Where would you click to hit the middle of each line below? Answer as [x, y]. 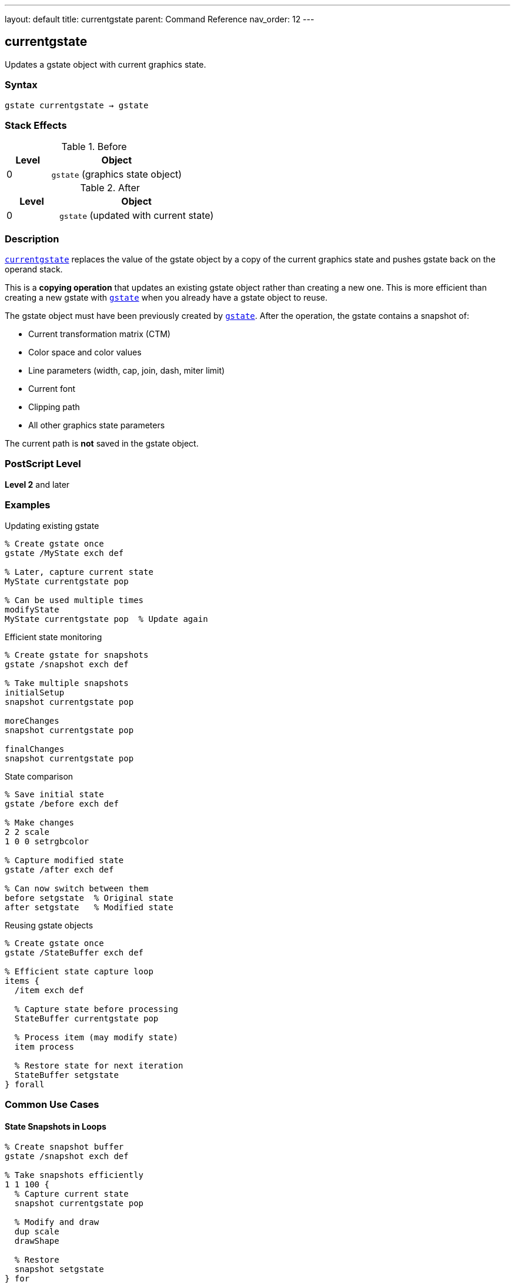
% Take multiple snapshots [67, 683]
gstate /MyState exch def [64, 553]
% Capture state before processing [96, 1009]
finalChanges [35, 749]
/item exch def [49, 990]
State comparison [39, 776]
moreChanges [32, 720]
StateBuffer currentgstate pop [86, 1018]
